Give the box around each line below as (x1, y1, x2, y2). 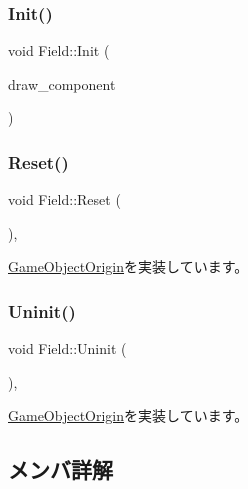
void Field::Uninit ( (8, 338, 127, 359)
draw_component (8, 73, 116, 94)
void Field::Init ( (8, 40, 110, 61)
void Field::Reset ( (8, 189, 121, 210)
